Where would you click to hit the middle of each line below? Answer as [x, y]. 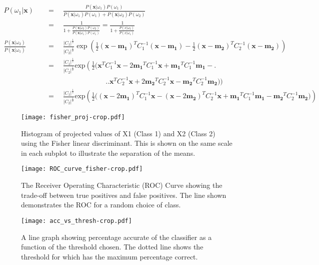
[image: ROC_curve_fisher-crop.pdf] [82, 169]
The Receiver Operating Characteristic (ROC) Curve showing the [122, 185]
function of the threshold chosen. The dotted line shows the [112, 247]
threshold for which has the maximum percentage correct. [109, 256]
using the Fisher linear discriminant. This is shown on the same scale [127, 143]
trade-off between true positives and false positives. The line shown [124, 195]
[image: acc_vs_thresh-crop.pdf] [76, 221]
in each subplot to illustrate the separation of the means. [108, 153]
